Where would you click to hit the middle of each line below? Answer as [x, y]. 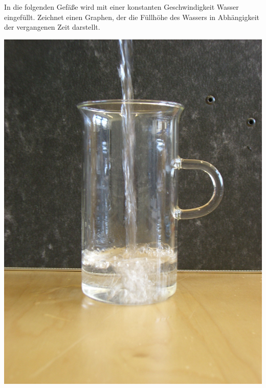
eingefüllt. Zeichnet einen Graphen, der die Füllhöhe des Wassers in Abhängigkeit [132, 17]
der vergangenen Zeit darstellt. [52, 27]
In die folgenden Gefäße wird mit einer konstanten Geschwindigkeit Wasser [121, 7]
